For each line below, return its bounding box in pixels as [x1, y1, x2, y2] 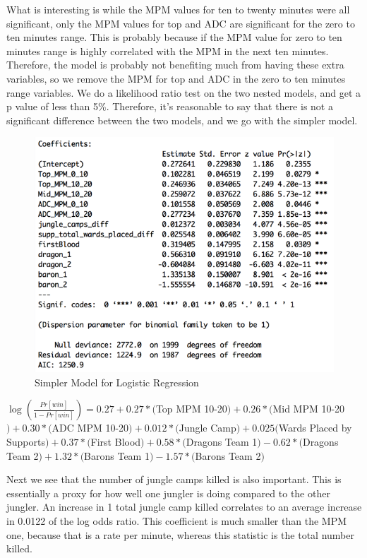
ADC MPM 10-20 [52, 420, 129, 435]
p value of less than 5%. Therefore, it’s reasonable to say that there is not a [6, 99, 333, 114]
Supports [6, 434, 45, 449]
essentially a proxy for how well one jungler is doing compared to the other [6, 485, 330, 500]
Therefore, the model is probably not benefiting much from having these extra [6, 57, 344, 72]
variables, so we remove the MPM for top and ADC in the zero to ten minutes [6, 71, 346, 85]
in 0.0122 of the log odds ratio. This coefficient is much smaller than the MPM [6, 514, 347, 528]
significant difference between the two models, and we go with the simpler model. [6, 112, 358, 127]
